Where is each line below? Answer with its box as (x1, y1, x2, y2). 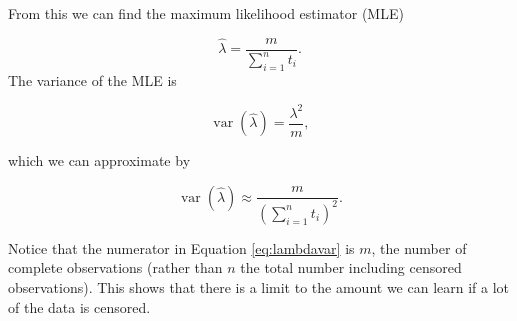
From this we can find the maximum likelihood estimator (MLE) (8, 3, 404, 23)
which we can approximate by (8, 150, 191, 171)
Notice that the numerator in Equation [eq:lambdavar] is (8, 237, 355, 258)
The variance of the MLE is (8, 69, 177, 90)
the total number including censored (240, 257, 462, 278)
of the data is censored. (8, 296, 151, 317)
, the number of (371, 237, 467, 258)
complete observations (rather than (8, 257, 223, 278)
